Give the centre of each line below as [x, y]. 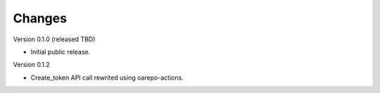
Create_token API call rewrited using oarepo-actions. [107, 78]
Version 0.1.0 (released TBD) [54, 39]
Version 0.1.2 [32, 65]
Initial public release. [61, 52]
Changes [40, 18]
